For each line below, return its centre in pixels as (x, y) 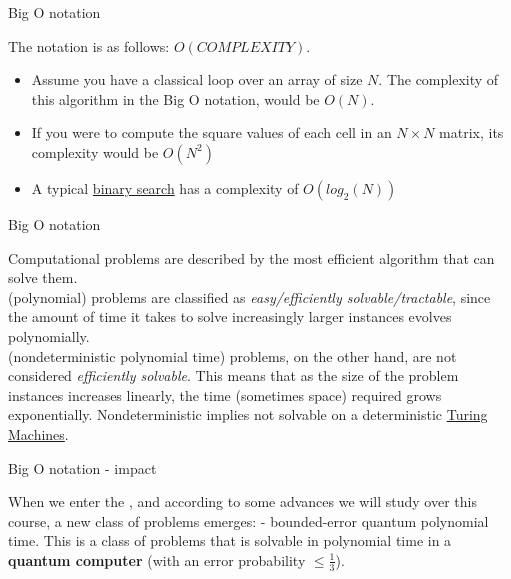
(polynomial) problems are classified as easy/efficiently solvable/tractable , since (249, 296)
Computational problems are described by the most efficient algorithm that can (251, 257)
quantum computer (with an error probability (157, 559)
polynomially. (49, 335)
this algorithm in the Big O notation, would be (175, 98)
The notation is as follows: (89, 45)
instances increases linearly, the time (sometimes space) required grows (225, 394)
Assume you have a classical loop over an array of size (197, 79)
